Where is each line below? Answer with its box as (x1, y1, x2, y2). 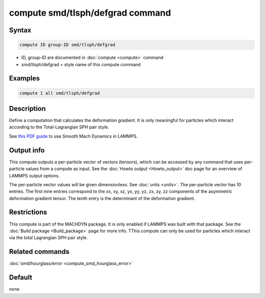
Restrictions (9, 208, 48, 217)
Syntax (9, 26, 31, 34)
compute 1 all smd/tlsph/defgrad (19, 90, 100, 96)
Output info (9, 146, 45, 154)
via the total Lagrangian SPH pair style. (9, 235, 88, 241)
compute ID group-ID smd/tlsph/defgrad (19, 42, 115, 48)
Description (9, 104, 46, 113)
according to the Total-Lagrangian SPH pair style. (9, 124, 109, 130)
